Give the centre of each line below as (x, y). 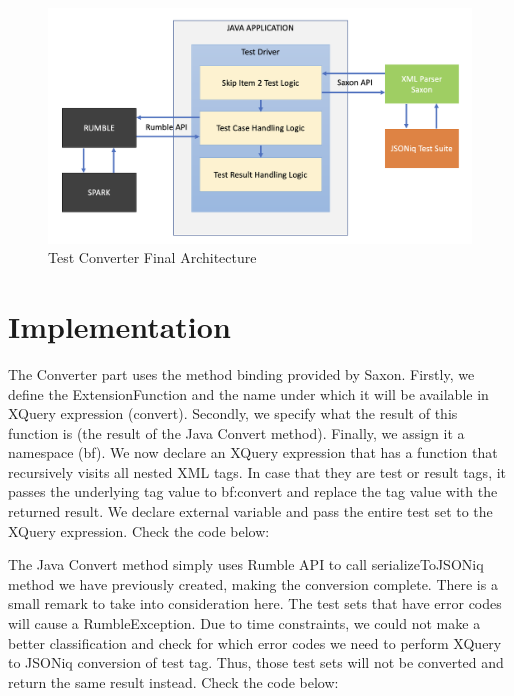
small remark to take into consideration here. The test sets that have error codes (255, 603)
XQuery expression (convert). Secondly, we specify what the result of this (233, 413)
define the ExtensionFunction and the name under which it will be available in (248, 393)
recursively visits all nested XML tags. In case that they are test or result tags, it (257, 471)
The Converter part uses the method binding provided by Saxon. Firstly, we (241, 373)
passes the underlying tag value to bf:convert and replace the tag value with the (253, 491)
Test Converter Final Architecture (152, 257)
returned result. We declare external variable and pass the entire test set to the (250, 511)
